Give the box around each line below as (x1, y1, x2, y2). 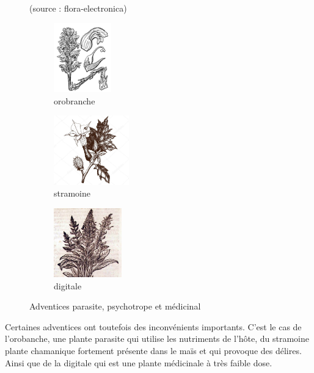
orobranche (54, 94, 95, 107)
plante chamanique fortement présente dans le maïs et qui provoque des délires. (5, 344, 302, 357)
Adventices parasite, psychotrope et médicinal (29, 300, 201, 313)
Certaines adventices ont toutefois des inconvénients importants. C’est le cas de (5, 320, 302, 333)
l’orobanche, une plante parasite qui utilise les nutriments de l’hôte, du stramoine (5, 332, 309, 345)
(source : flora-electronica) (29, 2, 127, 14)
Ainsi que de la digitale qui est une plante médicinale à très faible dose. (5, 356, 272, 369)
